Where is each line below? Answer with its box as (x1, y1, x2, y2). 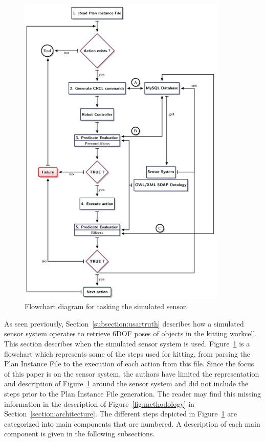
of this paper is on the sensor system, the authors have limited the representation (4, 368, 259, 379)
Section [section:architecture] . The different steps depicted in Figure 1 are (4, 408, 237, 419)
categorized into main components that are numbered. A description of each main (4, 418, 260, 429)
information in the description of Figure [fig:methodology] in (4, 398, 194, 409)
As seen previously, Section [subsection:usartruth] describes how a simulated (4, 318, 244, 329)
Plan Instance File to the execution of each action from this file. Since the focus (4, 358, 254, 369)
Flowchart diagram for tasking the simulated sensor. (25, 301, 188, 312)
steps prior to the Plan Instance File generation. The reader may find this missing (4, 388, 261, 399)
